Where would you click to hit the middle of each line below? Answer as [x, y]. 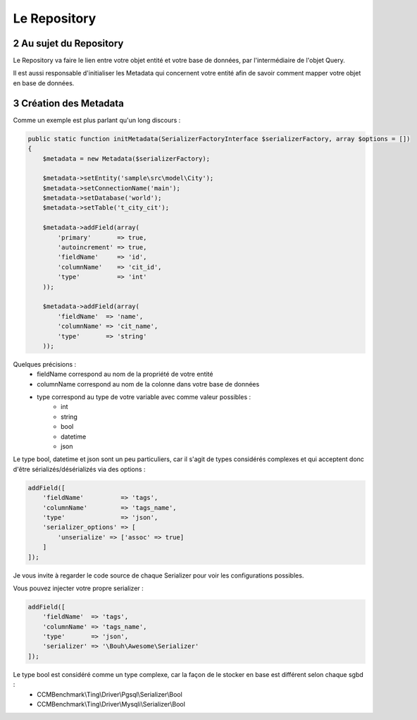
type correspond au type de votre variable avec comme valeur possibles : [144, 397]
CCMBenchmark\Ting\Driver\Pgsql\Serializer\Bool [110, 694]
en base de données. [44, 83]
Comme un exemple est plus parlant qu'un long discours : [97, 120]
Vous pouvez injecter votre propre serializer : [78, 588]
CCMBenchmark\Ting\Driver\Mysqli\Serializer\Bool [111, 704]
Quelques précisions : [45, 364]
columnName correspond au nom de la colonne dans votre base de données [148, 384]
